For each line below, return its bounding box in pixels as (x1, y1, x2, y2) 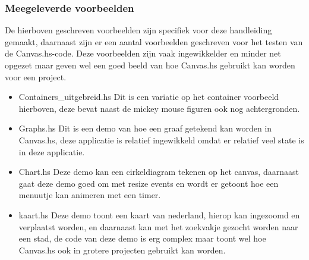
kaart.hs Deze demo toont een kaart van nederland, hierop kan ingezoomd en (18, 208, 300, 221)
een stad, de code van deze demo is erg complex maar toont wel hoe (18, 232, 266, 245)
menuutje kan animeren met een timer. (18, 189, 161, 201)
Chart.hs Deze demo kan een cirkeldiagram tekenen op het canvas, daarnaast (18, 165, 299, 178)
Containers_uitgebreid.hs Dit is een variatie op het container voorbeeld (18, 90, 279, 103)
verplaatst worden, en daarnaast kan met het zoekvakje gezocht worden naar (18, 220, 298, 233)
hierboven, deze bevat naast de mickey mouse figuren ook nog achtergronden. (18, 102, 300, 114)
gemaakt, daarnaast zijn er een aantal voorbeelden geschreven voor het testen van (5, 35, 303, 48)
